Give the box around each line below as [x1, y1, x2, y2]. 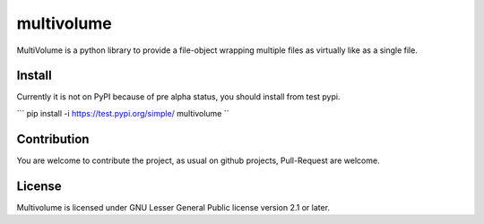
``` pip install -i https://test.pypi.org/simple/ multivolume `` [16, 108, 229, 118]
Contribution [16, 131, 90, 147]
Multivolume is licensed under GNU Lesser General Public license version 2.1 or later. [16, 202, 331, 212]
